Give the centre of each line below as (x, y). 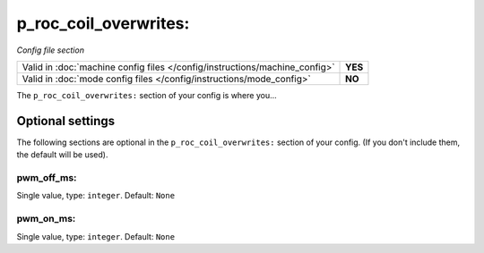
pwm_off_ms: (47, 177)
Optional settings (66, 121)
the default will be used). (62, 155)
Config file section (51, 50)
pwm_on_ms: (46, 219)
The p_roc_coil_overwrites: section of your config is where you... (147, 95)
